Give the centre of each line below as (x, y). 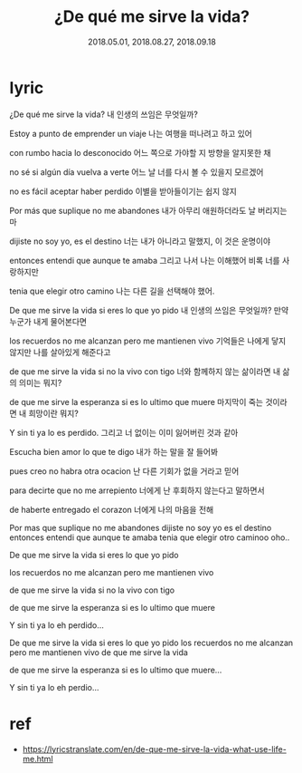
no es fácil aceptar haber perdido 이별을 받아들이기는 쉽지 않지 (123, 191)
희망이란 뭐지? (54, 413)
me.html (38, 759)
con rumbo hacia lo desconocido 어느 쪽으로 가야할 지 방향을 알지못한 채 (140, 152)
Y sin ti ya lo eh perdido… (57, 625)
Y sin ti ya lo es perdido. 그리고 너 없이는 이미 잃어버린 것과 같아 (124, 432)
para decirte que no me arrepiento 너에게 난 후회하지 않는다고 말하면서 (137, 490)
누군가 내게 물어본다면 (48, 321)
